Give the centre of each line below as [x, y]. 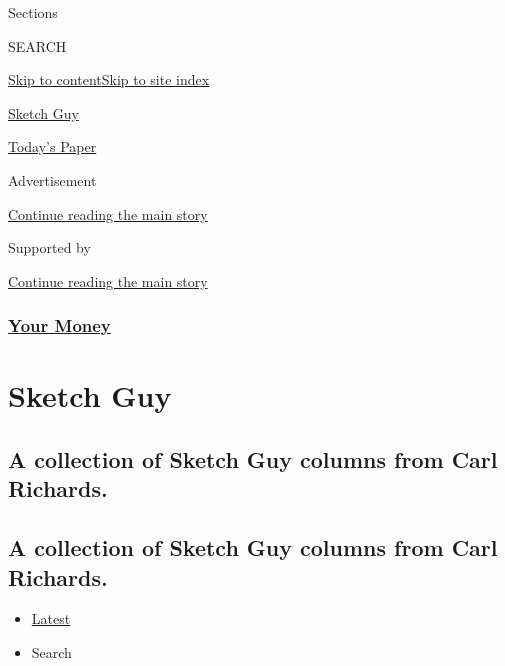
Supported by [49, 247]
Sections [33, 12]
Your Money [59, 325]
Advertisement [52, 179]
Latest [51, 618]
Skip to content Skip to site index [109, 79]
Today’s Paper [52, 146]
